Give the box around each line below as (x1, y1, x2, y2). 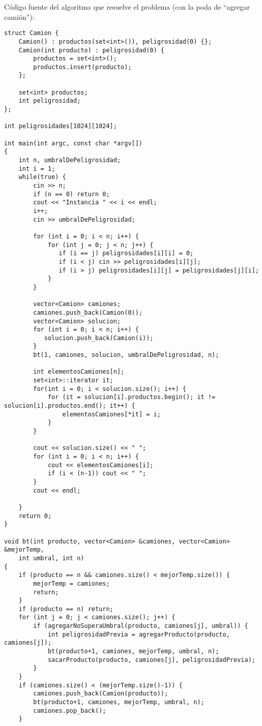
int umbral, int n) (18, 554, 84, 562)
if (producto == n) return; (18, 605, 113, 613)
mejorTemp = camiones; (33, 580, 110, 587)
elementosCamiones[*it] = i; (62, 410, 161, 418)
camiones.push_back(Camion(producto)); (33, 690, 168, 698)
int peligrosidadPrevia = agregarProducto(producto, (47, 630, 230, 638)
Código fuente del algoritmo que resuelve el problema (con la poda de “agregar (4, 2, 250, 12)
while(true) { (18, 173, 66, 181)
